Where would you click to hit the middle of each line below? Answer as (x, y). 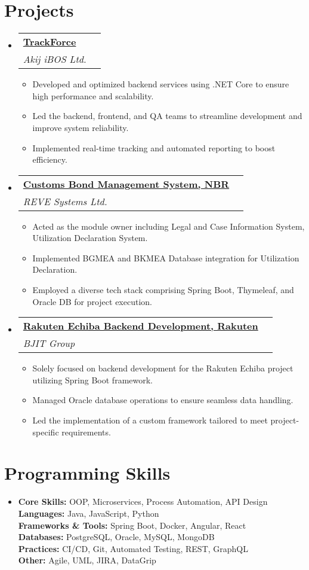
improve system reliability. (81, 127)
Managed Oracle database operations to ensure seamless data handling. (163, 400)
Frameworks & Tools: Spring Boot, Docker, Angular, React (132, 525)
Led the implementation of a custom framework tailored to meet (150, 420)
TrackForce (50, 42)
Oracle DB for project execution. (92, 301)
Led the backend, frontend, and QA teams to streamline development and (167, 116)
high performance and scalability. (93, 95)
